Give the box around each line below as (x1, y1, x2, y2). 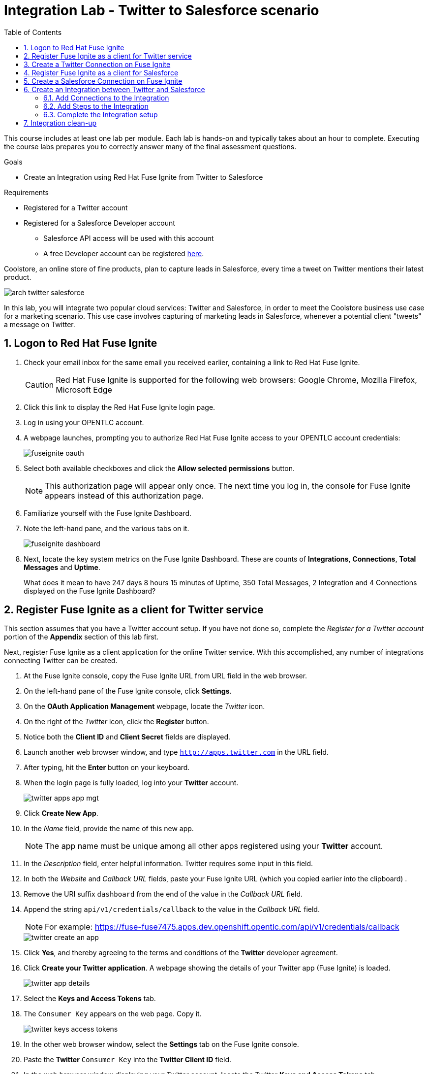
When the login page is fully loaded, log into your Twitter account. (24, 778, 239, 787)
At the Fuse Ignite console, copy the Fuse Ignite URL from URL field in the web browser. (24, 671, 307, 680)
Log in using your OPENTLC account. (24, 418, 144, 427)
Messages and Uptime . (24, 563, 100, 571)
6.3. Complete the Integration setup (43, 110, 158, 119)
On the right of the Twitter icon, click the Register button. (24, 717, 209, 726)
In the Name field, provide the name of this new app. (24, 824, 194, 833)
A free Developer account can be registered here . (43, 249, 204, 258)
